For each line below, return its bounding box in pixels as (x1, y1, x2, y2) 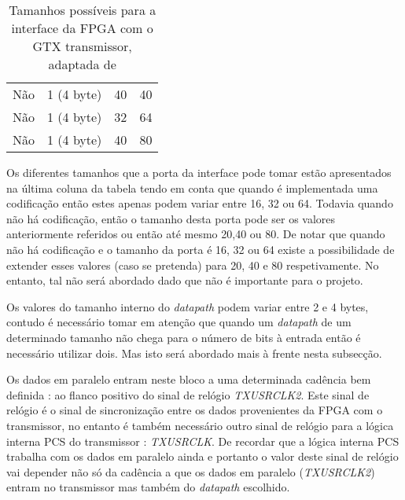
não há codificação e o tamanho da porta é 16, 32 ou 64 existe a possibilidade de (6, 241, 395, 257)
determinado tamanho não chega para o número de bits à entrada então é (6, 329, 361, 345)
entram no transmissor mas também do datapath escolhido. (6, 479, 290, 495)
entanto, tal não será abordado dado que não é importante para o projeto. (6, 272, 363, 289)
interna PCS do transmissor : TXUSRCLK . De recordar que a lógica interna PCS (6, 432, 399, 449)
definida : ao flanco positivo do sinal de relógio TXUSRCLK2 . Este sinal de (6, 386, 370, 403)
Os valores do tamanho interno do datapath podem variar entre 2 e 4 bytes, (6, 298, 369, 314)
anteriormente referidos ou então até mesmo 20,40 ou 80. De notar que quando (6, 226, 385, 242)
